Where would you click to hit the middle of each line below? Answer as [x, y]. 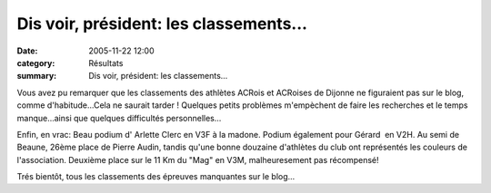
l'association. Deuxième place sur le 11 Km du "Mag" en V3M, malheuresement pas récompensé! [198, 159]
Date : [27, 51]
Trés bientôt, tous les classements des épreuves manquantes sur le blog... [156, 177]
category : [36, 63]
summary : [37, 76]
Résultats [106, 63]
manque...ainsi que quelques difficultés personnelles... [119, 118]
